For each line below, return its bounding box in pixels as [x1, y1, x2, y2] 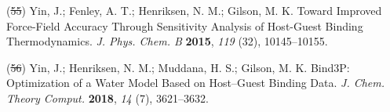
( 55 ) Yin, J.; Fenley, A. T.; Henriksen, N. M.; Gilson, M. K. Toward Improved [6, 2, 382, 18]
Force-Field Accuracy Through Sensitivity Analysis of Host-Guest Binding [6, 17, 363, 34]
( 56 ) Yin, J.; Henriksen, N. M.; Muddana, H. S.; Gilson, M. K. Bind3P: [6, 59, 350, 75]
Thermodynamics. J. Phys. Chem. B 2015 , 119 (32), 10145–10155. [6, 33, 328, 49]
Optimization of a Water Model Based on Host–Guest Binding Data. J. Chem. [6, 74, 385, 91]
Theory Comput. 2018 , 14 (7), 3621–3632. [6, 89, 209, 106]
